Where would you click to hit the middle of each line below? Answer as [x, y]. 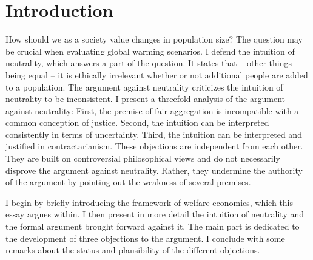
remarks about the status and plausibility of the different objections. [133, 250]
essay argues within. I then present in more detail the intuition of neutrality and [155, 214]
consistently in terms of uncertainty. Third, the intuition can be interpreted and [154, 134]
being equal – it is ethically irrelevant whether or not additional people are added [157, 74]
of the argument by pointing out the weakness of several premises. [128, 182]
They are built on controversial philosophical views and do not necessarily [143, 158]
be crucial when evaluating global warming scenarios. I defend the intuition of [150, 51]
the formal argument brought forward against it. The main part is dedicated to [153, 226]
